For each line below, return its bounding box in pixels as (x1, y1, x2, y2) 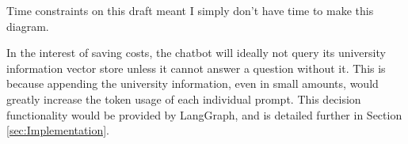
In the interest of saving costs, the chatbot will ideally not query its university (6, 44, 386, 61)
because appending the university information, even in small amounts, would (6, 75, 379, 92)
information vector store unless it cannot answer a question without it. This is (6, 59, 386, 76)
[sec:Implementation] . (6, 122, 109, 138)
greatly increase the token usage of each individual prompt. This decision (6, 90, 361, 107)
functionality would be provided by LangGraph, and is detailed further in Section (6, 106, 402, 123)
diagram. (6, 17, 49, 34)
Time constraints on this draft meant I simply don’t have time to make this (6, 2, 374, 18)
